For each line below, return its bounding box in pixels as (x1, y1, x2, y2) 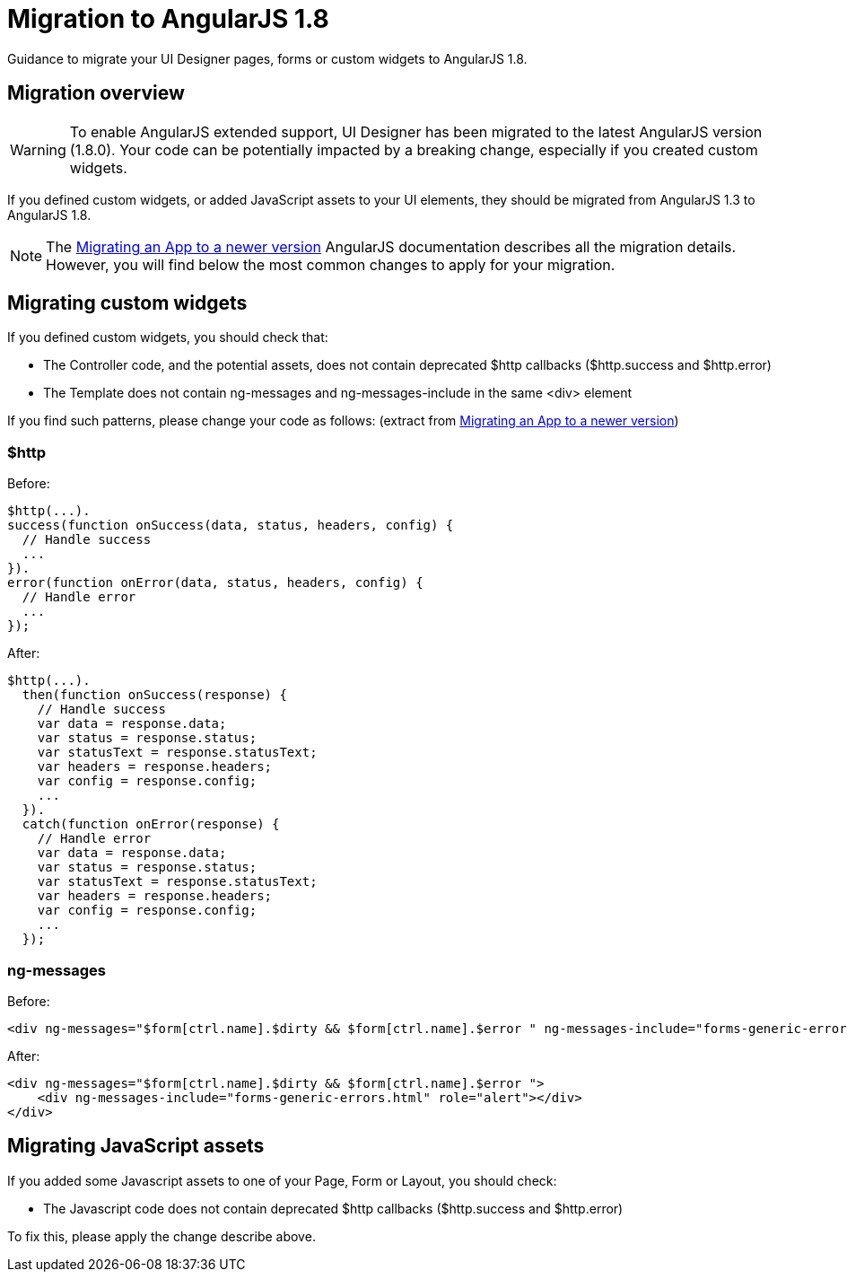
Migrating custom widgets (7, 292, 248, 315)
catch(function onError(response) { (22, 817, 280, 832)
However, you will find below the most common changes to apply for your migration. (46, 255, 616, 274)
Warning (10, 140, 66, 159)
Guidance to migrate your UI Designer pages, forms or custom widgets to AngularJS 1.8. (7, 50, 528, 66)
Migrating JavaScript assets (7, 1134, 265, 1158)
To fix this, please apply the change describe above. (7, 1228, 316, 1244)
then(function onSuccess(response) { (22, 688, 287, 703)
